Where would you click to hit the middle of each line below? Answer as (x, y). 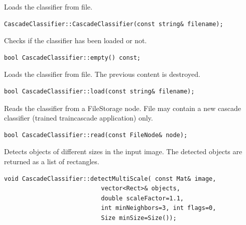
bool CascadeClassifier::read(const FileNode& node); (96, 135)
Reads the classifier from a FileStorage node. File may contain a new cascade (122, 108)
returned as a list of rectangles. (52, 161)
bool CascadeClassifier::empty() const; (73, 58)
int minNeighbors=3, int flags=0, (159, 208)
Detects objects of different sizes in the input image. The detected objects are (123, 151)
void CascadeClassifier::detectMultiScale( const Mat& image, (110, 179)
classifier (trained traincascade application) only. (79, 118)
